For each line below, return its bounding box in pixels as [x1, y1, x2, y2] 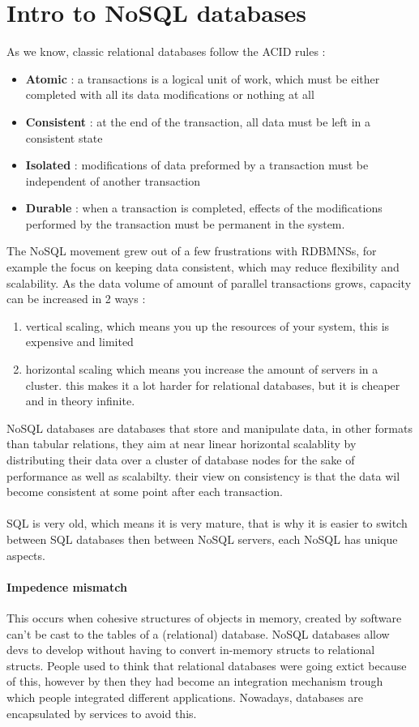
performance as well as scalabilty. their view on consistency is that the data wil [6, 467, 400, 484]
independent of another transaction [25, 172, 201, 189]
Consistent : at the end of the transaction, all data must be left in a [25, 113, 370, 130]
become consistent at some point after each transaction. [6, 483, 284, 500]
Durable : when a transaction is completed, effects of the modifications [25, 199, 383, 216]
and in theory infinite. [25, 392, 135, 409]
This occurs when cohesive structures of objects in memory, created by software [6, 609, 402, 626]
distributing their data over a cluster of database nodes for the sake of [6, 451, 355, 468]
